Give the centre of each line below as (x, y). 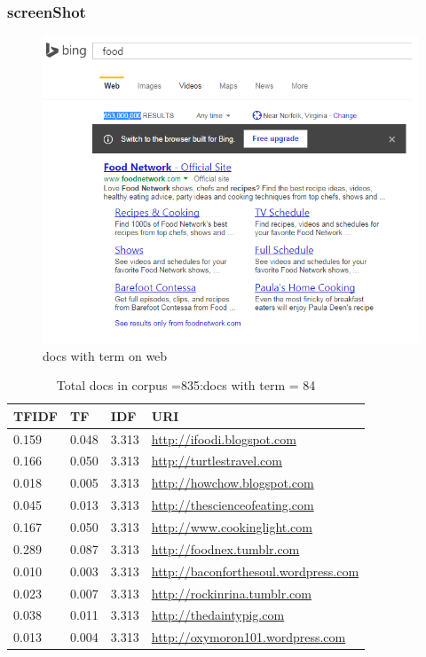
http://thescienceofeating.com (233, 505)
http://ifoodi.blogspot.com (224, 438)
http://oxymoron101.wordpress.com (248, 637)
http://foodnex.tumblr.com (225, 548)
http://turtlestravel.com (217, 461)
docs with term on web (105, 355)
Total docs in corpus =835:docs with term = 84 (186, 385)
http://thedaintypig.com (218, 615)
